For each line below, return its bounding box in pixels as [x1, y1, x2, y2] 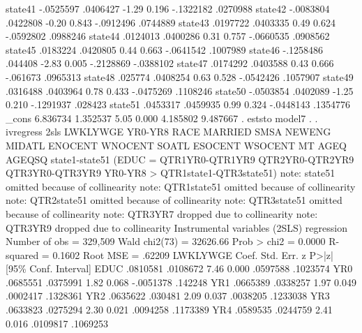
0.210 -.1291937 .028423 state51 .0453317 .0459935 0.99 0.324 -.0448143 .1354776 [6, 97, 350, 112]
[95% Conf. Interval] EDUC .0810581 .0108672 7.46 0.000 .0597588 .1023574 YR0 [6, 261, 353, 276]
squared [6, 247, 39, 262]
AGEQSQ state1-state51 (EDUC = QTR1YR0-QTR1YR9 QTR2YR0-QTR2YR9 [6, 151, 354, 166]
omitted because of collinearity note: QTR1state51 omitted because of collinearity [6, 179, 356, 193]
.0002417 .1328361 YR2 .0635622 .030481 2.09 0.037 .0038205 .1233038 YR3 [6, 288, 330, 303]
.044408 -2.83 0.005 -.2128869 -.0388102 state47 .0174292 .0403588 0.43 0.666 [6, 56, 334, 71]
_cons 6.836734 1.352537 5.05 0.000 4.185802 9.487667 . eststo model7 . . [6, 110, 318, 125]
